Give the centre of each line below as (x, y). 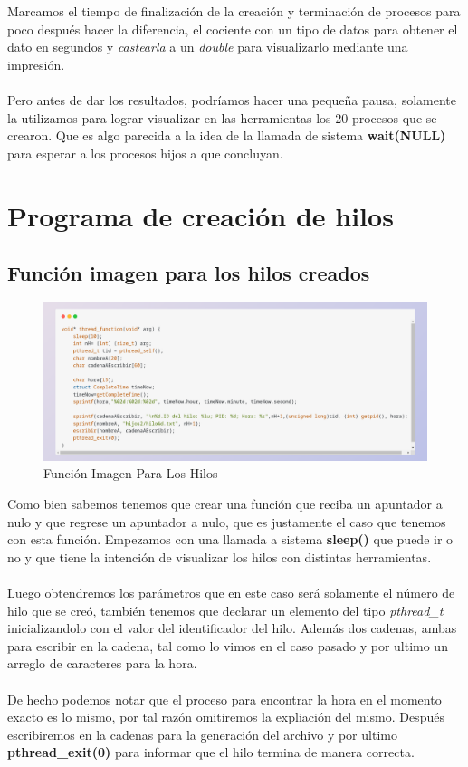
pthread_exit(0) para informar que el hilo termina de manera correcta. (211, 752)
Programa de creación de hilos (201, 215)
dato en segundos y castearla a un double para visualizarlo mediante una (208, 47)
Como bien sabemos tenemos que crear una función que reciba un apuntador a (225, 504)
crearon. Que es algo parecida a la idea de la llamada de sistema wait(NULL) (227, 135)
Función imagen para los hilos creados (189, 273)
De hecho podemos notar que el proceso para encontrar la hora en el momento (224, 699)
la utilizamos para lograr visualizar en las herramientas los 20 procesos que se (222, 117)
